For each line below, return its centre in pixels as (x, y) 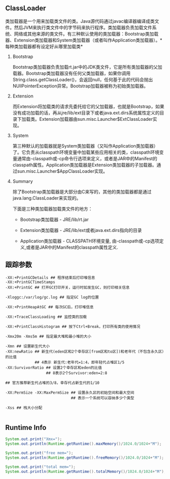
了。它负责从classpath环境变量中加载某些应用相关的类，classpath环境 (86, 152)
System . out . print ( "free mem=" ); (39, 453)
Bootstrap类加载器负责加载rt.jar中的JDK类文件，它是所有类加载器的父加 (87, 67)
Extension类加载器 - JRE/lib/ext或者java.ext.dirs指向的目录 (81, 230)
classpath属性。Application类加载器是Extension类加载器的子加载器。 (84, 165)
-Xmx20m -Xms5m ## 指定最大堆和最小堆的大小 (48, 336)
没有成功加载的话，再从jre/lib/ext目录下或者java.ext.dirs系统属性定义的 (86, 113)
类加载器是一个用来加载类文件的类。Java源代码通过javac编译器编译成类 (80, 21)
